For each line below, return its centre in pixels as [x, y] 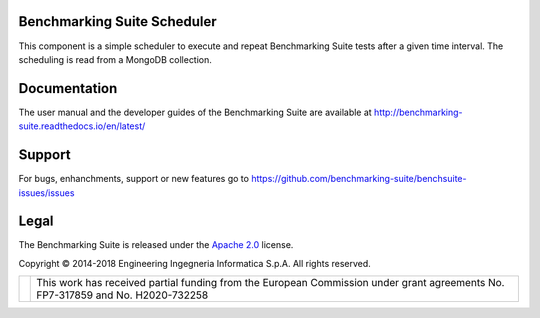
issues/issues [46, 192]
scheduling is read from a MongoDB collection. [115, 59]
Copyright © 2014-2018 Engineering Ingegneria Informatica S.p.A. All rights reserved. [195, 263]
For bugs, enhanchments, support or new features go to [134, 179]
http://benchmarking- [418, 112]
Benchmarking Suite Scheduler [117, 21]
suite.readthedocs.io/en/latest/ [82, 126]
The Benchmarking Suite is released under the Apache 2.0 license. [156, 245]
